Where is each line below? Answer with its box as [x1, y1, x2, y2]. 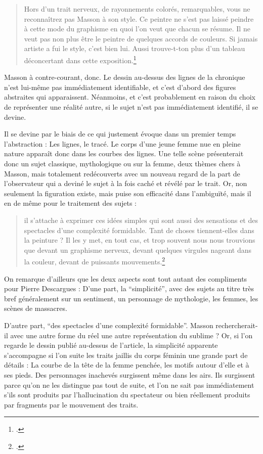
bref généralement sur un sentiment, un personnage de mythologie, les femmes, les [4, 293, 258, 303]
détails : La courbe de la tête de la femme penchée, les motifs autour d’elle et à [4, 359, 249, 370]
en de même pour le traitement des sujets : [4, 198, 137, 208]
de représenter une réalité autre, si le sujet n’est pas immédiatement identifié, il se [4, 102, 258, 112]
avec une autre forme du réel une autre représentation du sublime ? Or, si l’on [10, 330, 253, 340]
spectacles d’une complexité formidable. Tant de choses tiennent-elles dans [24, 224, 254, 235]
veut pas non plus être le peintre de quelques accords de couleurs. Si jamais [24, 33, 258, 43]
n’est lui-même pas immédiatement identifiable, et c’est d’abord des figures [4, 81, 236, 92]
